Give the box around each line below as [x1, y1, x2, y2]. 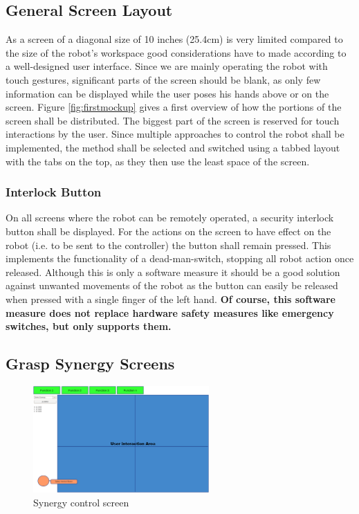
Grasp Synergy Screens [6, 353, 175, 374]
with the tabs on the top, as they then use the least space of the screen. [6, 154, 310, 168]
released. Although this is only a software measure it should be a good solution [6, 264, 340, 279]
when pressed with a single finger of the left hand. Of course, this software [6, 291, 335, 306]
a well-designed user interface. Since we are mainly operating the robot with [6, 59, 328, 73]
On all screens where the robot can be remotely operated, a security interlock [6, 210, 334, 225]
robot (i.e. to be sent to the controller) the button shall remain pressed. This [6, 237, 331, 252]
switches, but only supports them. [6, 319, 172, 333]
